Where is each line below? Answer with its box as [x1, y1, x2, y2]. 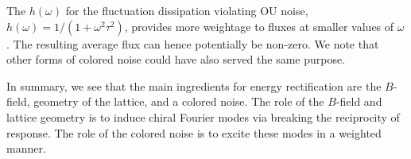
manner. [6, 140, 46, 157]
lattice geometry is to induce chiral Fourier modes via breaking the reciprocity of [6, 108, 400, 125]
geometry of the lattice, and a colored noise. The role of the [33, 93, 324, 110]
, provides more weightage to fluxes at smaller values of [124, 17, 394, 34]
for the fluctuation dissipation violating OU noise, [65, 2, 308, 18]
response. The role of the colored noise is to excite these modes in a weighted [6, 124, 382, 141]
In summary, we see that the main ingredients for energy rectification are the [6, 77, 382, 94]
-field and [335, 93, 382, 110]
